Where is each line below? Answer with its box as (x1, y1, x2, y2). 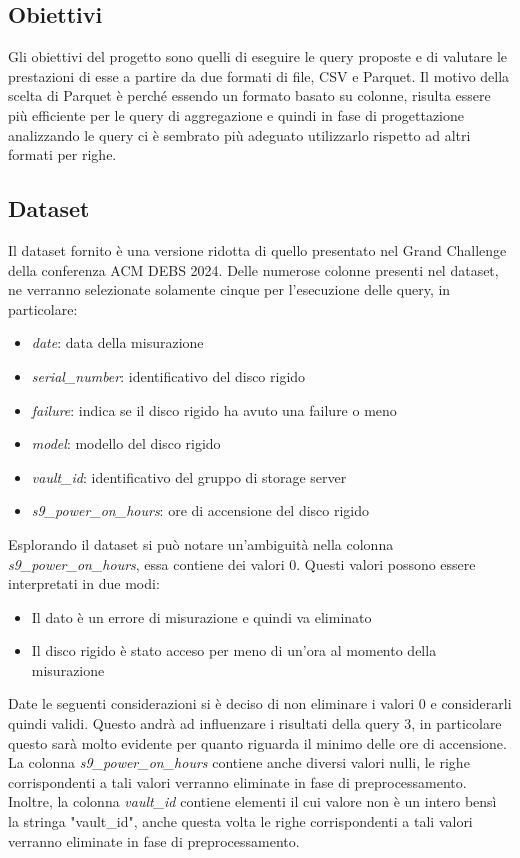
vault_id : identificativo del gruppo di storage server (31, 466, 347, 487)
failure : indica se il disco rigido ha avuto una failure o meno (31, 399, 397, 420)
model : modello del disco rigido (31, 433, 221, 454)
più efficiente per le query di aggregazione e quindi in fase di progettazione (8, 104, 465, 125)
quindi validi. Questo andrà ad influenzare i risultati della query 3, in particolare (8, 713, 502, 734)
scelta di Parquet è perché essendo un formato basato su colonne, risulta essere (8, 85, 491, 106)
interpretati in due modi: (8, 573, 160, 594)
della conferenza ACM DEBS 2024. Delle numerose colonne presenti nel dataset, (8, 259, 499, 280)
